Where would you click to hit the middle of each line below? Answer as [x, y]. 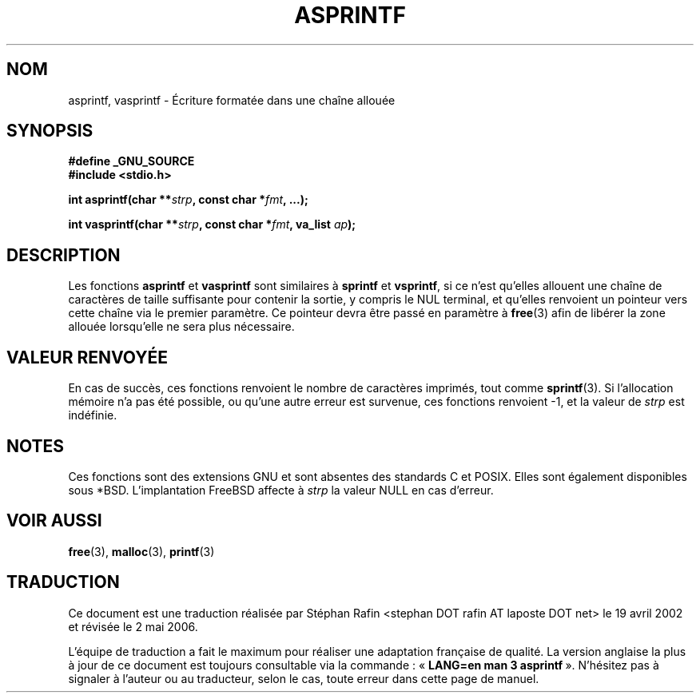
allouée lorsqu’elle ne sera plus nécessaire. [181, 327]
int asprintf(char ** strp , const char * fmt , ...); [188, 200]
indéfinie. [93, 415]
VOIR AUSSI [54, 521]
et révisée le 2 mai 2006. [133, 626]
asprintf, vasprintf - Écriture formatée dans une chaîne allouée [232, 100]
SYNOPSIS [50, 131]
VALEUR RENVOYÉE [87, 357]
